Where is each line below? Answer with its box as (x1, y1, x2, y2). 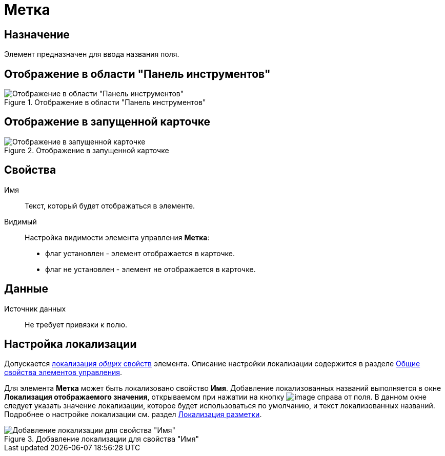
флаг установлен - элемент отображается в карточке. (45, 248, 235, 258)
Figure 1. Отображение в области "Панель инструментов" (4, 98, 206, 107)
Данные (4, 282, 48, 296)
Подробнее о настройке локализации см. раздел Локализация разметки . (4, 410, 262, 419)
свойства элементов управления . (4, 368, 123, 377)
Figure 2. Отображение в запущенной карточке (4, 146, 169, 155)
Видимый (4, 217, 37, 226)
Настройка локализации (4, 337, 137, 350)
